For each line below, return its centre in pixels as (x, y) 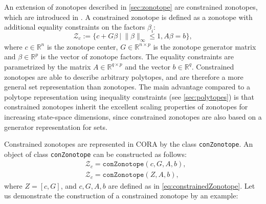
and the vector (148, 66)
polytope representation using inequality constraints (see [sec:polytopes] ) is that (129, 96)
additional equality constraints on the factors (75, 27)
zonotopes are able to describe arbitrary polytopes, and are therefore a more (124, 76)
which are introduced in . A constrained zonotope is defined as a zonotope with (128, 17)
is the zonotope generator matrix (205, 46)
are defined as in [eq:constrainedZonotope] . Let (182, 185)
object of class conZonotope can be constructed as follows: (95, 154)
